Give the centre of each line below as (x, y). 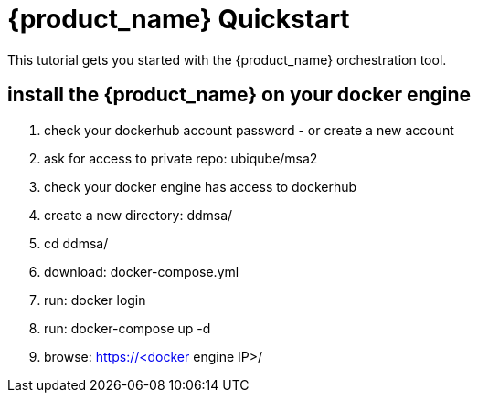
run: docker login (95, 300)
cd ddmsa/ (76, 243)
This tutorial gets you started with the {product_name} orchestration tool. (227, 59)
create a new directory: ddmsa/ (138, 215)
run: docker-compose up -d (127, 328)
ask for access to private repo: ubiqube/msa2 (181, 158)
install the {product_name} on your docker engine (239, 95)
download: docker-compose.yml (142, 271)
